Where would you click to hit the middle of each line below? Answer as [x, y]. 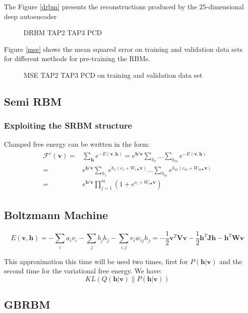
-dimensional [225, 6]
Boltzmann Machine [56, 215]
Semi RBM [33, 101]
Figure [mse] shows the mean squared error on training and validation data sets [124, 49]
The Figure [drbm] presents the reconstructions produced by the [100, 6]
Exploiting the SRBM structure [68, 125]
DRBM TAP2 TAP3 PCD [63, 33]
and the [231, 261]
